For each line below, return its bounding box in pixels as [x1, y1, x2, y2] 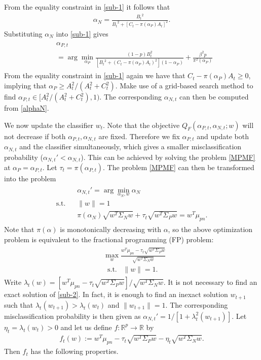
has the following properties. [30, 346, 119, 356]
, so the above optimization [168, 223, 253, 234]
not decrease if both [4, 130, 66, 141]
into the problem [4, 173, 56, 183]
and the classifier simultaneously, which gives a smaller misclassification [19, 141, 242, 152]
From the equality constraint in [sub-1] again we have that [4, 70, 185, 81]
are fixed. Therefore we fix [98, 130, 180, 141]
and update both [197, 130, 249, 141]
